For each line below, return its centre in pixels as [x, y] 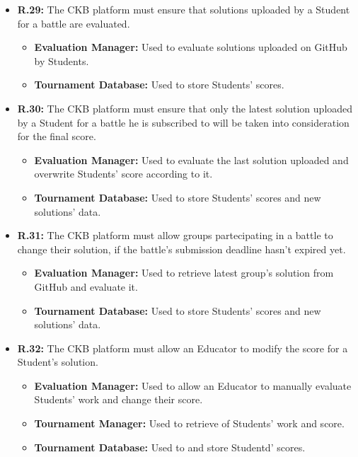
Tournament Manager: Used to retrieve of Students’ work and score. [189, 423]
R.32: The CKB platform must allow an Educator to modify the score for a [183, 348]
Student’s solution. [58, 362]
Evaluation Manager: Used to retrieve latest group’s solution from [184, 273]
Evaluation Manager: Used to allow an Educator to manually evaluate [193, 385]
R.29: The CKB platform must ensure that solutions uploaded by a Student [184, 9]
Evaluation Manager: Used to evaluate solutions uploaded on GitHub [191, 47]
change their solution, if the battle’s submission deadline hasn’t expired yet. [181, 249]
